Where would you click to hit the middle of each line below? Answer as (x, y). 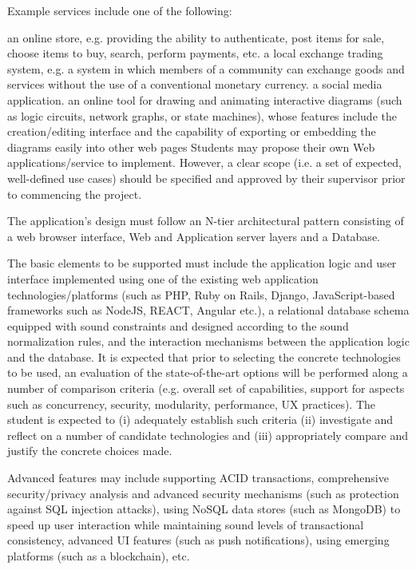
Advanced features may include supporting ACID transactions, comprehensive (198, 478)
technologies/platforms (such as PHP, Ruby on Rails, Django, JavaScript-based (201, 294)
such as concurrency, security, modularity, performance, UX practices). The (192, 404)
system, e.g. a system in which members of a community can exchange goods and (206, 68)
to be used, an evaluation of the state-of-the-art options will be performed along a (208, 372)
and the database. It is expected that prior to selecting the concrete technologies (204, 356)
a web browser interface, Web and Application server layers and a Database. (194, 236)
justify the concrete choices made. (90, 451)
